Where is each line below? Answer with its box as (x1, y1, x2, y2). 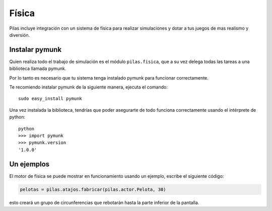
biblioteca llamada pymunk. (9, 65, 66, 72)
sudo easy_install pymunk (18, 96, 83, 102)
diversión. (9, 32, 30, 38)
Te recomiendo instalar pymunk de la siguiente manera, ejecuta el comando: (9, 84, 168, 90)
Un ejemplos (9, 160, 50, 168)
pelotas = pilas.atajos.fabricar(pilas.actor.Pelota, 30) (20, 186, 166, 192)
